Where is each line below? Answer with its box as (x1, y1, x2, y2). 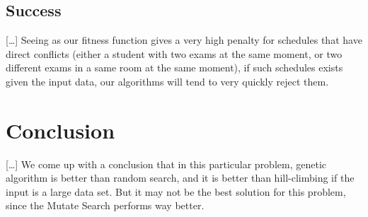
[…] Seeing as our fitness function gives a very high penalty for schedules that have (6, 33, 362, 47)
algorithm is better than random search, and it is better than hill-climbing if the (6, 170, 355, 185)
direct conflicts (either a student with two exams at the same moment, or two (6, 46, 343, 61)
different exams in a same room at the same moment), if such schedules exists (6, 60, 343, 75)
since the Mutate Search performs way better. (6, 198, 205, 213)
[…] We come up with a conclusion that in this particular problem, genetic (6, 156, 326, 171)
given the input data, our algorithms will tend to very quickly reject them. (6, 74, 329, 88)
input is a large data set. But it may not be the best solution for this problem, (6, 184, 346, 199)
